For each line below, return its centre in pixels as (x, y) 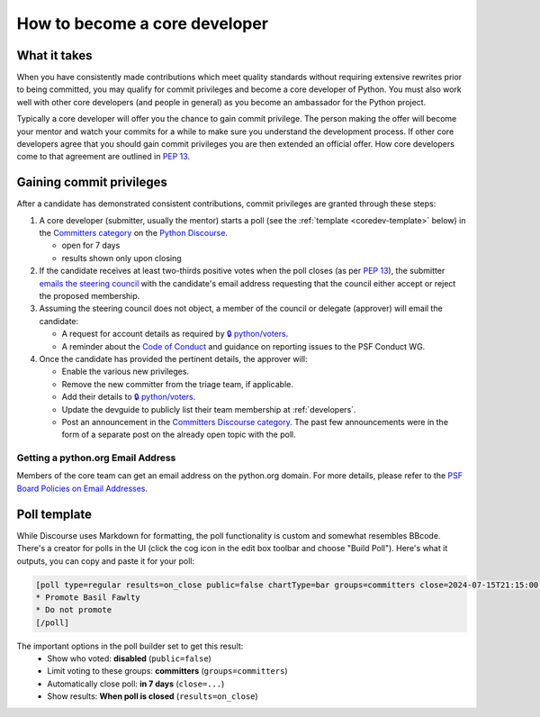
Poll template (54, 514)
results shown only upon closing (121, 258)
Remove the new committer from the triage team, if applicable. (178, 384)
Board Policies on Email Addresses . (82, 488)
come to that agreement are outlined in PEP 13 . (103, 157)
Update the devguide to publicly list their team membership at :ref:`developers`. (209, 409)
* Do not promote (74, 610)
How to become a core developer (143, 23)
